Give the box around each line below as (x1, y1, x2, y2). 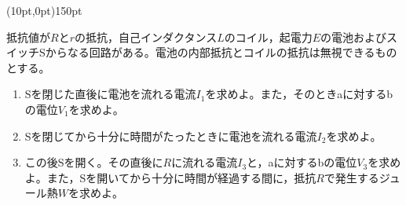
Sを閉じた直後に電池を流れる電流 (24, 86, 196, 102)
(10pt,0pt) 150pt (6, 2, 82, 18)
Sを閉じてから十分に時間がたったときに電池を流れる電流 (24, 127, 317, 144)
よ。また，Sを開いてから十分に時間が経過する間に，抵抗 (24, 169, 316, 185)
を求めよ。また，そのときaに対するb (205, 86, 393, 102)
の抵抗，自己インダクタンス (74, 28, 218, 45)
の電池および (320, 28, 387, 45)
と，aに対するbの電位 (247, 154, 357, 170)
